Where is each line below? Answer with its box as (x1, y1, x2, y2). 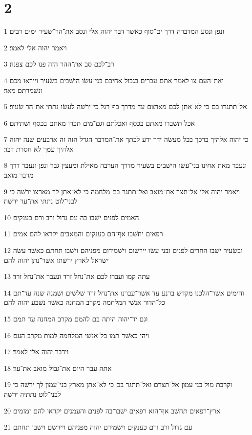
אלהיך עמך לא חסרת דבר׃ (4, 143, 74, 154)
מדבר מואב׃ (4, 170, 34, 180)
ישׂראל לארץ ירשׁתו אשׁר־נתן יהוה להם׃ (4, 254, 109, 265)
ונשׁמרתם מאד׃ (4, 85, 42, 95)
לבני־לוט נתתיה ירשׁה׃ (4, 389, 61, 399)
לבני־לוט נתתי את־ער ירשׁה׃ (4, 196, 78, 206)
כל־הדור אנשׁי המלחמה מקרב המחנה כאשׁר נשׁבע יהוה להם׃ (4, 297, 165, 307)
